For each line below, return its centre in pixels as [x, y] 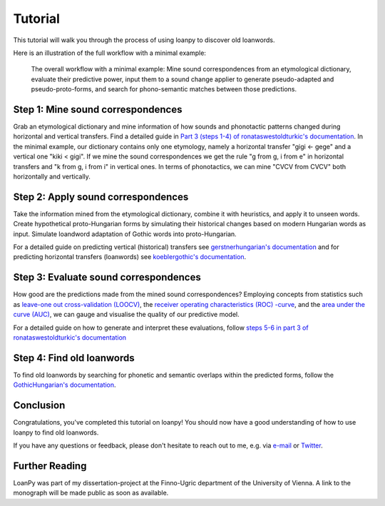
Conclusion [39, 406]
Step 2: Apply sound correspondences [101, 197]
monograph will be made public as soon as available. [91, 493]
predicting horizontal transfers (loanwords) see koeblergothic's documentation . [130, 257]
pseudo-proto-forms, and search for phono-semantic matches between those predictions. [164, 89]
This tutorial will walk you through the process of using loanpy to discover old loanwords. [144, 40]
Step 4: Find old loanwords [74, 358]
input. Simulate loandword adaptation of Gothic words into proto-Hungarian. [125, 234]
